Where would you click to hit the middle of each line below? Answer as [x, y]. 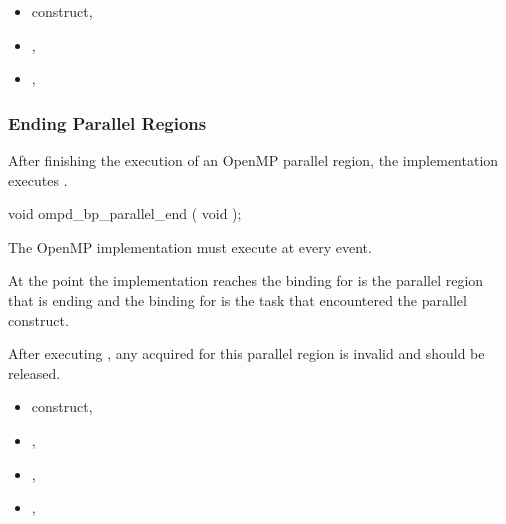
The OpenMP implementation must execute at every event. [190, 246]
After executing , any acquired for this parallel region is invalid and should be [246, 353]
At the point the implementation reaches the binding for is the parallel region [246, 280]
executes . [38, 179]
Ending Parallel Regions [107, 122]
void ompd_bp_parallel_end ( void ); [125, 213]
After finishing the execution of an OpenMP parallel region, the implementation [253, 160]
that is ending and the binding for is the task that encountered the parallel [237, 299]
